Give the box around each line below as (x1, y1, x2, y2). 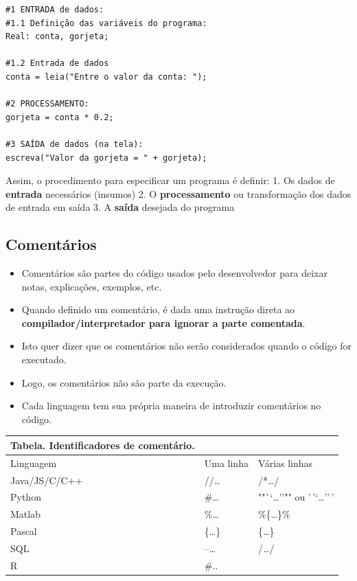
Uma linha (204, 455, 249, 470)
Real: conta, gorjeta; (5, 32, 109, 42)
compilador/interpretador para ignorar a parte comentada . (21, 315, 306, 330)
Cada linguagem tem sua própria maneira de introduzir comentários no (21, 398, 321, 413)
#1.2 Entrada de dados (5, 58, 109, 69)
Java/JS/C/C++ (10, 472, 83, 487)
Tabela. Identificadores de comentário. (10, 437, 195, 452)
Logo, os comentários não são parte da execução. (21, 375, 227, 389)
